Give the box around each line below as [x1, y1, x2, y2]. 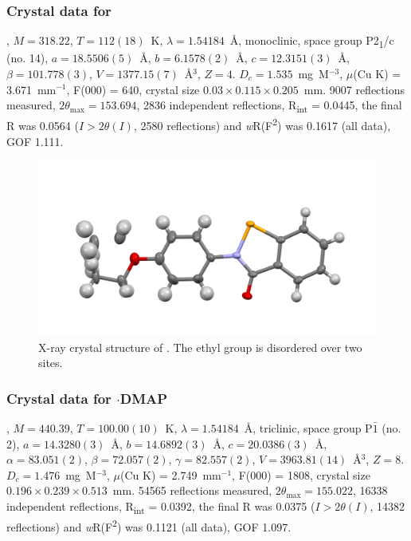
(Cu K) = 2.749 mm [120, 466, 221, 483]
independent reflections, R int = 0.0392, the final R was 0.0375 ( [6, 497, 315, 516]
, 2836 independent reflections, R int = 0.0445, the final [136, 97, 402, 115]
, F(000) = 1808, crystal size [232, 466, 370, 483]
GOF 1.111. [6, 132, 64, 149]
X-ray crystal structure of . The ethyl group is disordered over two [38, 338, 362, 355]
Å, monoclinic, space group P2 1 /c [229, 32, 394, 51]
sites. [38, 354, 63, 371]
